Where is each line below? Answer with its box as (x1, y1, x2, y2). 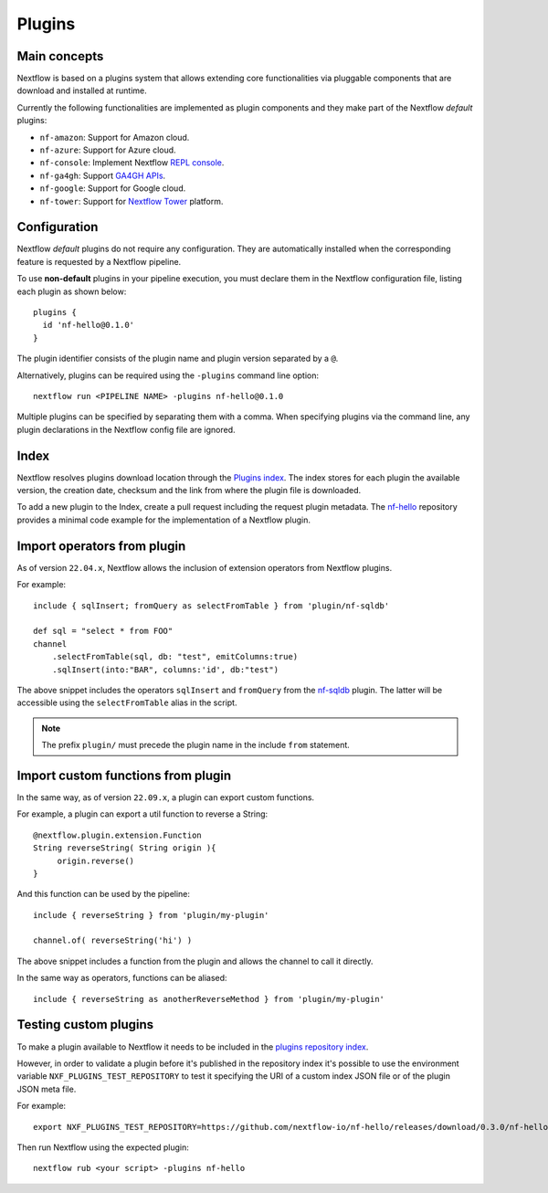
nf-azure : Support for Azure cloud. (39, 144, 177, 155)
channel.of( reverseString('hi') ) (33, 935, 193, 945)
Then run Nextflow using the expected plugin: (16, 1142, 189, 1153)
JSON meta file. (16, 1083, 77, 1094)
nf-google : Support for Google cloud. (39, 183, 186, 194)
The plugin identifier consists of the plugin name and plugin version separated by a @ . (16, 353, 339, 364)
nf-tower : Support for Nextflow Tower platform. (39, 195, 224, 206)
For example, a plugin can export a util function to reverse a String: (16, 808, 269, 819)
